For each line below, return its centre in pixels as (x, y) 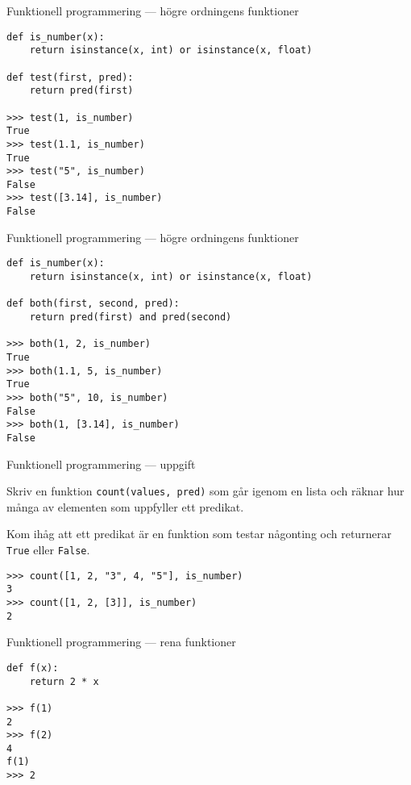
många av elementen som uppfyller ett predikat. (125, 506)
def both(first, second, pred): (93, 304)
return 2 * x (64, 681)
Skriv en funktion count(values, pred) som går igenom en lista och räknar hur (205, 491)
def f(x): (33, 668)
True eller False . (48, 549)
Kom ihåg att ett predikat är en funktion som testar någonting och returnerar (199, 534)
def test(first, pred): (70, 77)
